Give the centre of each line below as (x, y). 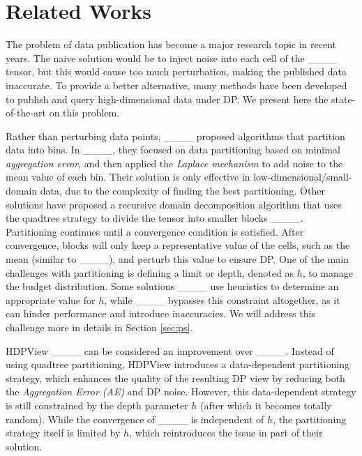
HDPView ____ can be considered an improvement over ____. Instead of (170, 350)
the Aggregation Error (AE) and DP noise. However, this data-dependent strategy (181, 392)
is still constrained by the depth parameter (97, 405)
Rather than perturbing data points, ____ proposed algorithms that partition (175, 136)
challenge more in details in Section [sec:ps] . (99, 327)
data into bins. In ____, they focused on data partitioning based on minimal (173, 150)
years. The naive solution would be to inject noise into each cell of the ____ (172, 58)
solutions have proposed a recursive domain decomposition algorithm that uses (174, 204)
